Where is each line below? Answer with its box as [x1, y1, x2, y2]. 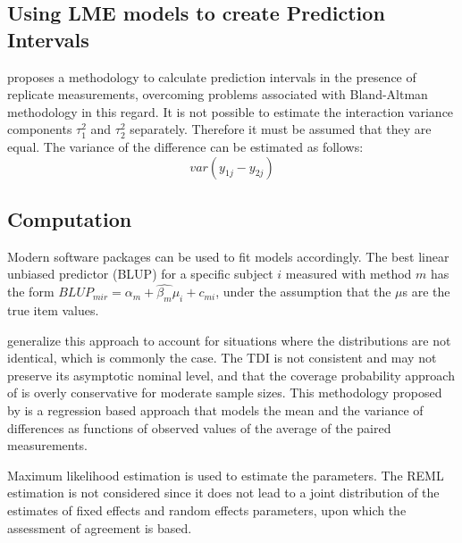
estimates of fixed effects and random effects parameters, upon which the [7, 500, 407, 519]
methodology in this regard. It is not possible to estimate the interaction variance [7, 102, 454, 121]
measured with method [285, 264, 412, 283]
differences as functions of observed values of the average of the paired [7, 418, 391, 437]
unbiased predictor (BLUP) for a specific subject [7, 264, 273, 283]
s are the [402, 282, 450, 301]
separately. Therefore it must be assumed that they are [130, 120, 432, 138]
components [7, 120, 72, 138]
